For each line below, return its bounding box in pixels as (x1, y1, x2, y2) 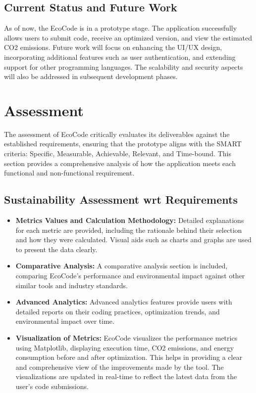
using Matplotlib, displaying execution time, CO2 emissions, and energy (15, 342, 234, 352)
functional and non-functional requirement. (4, 168, 135, 178)
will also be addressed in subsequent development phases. (4, 71, 178, 82)
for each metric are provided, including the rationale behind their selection (15, 224, 242, 235)
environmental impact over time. (15, 316, 114, 326)
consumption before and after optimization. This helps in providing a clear (15, 352, 243, 362)
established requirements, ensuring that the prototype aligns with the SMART (4, 138, 242, 149)
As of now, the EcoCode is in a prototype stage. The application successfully (4, 23, 237, 33)
